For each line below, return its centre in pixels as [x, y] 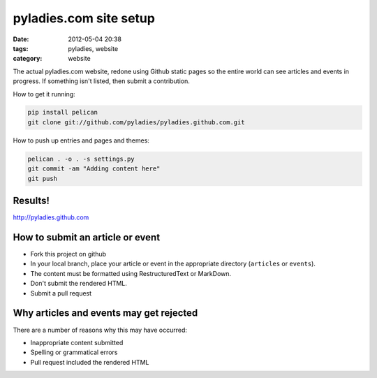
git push [43, 179]
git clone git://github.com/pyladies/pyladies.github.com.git [136, 122]
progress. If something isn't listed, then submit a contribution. [101, 81]
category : [28, 59]
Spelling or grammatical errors [74, 352]
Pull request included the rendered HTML [90, 362]
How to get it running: [44, 94]
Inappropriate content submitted [77, 342]
